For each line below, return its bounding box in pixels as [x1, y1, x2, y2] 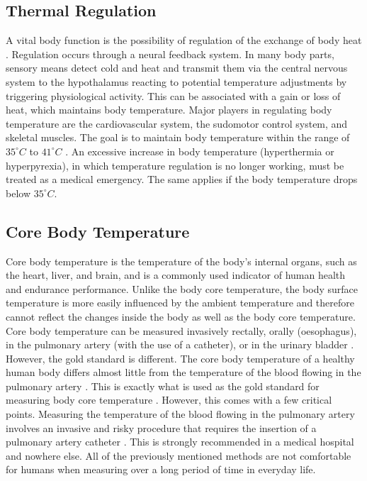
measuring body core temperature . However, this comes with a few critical [6, 392, 332, 407]
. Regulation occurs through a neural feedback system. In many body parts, [6, 46, 334, 61]
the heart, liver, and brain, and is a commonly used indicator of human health [6, 267, 346, 282]
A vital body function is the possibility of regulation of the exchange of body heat [6, 33, 362, 48]
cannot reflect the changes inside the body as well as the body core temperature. [6, 309, 356, 324]
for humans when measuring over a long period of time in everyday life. [6, 462, 316, 477]
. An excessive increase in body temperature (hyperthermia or [65, 143, 334, 158]
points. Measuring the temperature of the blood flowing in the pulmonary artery [6, 407, 355, 421]
